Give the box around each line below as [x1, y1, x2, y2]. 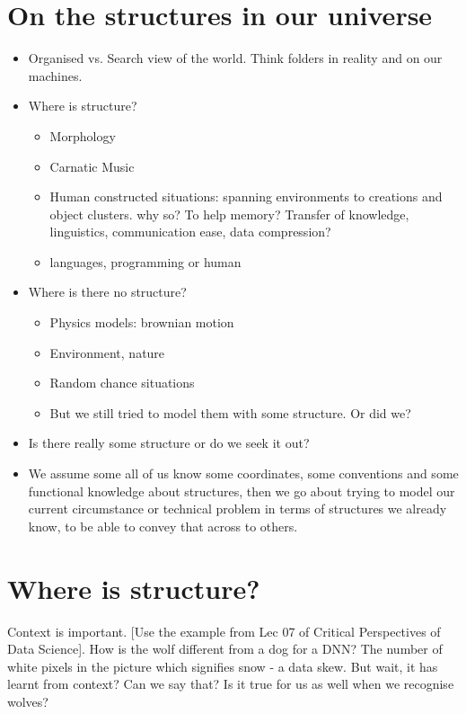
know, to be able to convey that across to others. [28, 516, 298, 535]
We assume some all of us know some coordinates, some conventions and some [28, 464, 459, 483]
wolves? [7, 692, 48, 710]
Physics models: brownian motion [49, 313, 234, 332]
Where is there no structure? [28, 282, 187, 301]
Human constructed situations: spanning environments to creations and [49, 187, 443, 206]
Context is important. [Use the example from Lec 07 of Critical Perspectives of [7, 621, 441, 640]
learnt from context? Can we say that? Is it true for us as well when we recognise [7, 674, 454, 693]
